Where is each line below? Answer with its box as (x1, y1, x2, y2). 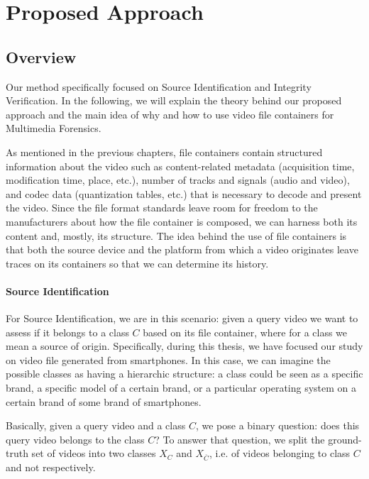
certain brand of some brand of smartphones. (6, 394, 202, 409)
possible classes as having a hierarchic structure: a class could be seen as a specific (6, 366, 363, 381)
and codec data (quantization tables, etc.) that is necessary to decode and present (6, 186, 362, 201)
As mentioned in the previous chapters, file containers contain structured (6, 144, 323, 159)
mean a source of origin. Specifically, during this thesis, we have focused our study (6, 338, 363, 353)
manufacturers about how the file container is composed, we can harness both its (6, 214, 358, 229)
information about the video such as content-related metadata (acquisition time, (6, 158, 355, 173)
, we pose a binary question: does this (195, 418, 360, 433)
